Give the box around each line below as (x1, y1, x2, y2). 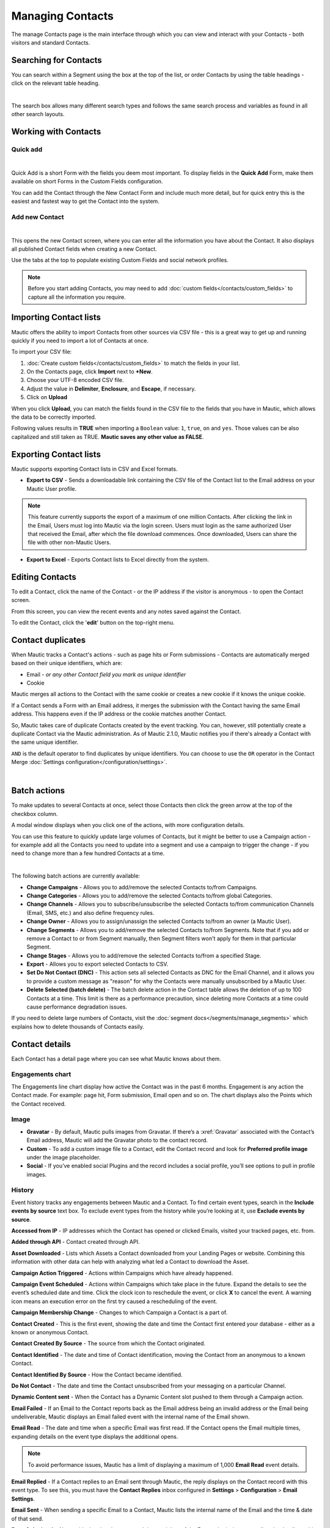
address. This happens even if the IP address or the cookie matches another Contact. (11, 710, 227, 718)
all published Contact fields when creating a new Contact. (11, 245, 157, 253)
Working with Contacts (11, 127, 101, 137)
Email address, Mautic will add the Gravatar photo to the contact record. (26, 1137, 208, 1144)
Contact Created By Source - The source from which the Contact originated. (11, 1340, 206, 1347)
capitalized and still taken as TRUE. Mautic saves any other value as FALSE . (11, 433, 204, 440)
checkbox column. (11, 810, 58, 817)
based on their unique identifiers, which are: (11, 659, 122, 667)
